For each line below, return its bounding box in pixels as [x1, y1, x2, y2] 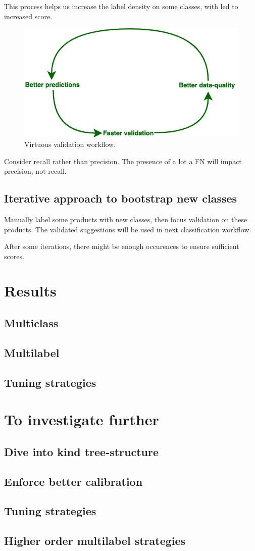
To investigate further [4, 409, 159, 430]
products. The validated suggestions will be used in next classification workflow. [4, 224, 251, 234]
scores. [4, 251, 24, 261]
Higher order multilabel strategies [4, 533, 186, 548]
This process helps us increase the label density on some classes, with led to [4, 1, 238, 11]
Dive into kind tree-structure [4, 443, 159, 459]
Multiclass [4, 315, 59, 331]
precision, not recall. [4, 166, 67, 176]
